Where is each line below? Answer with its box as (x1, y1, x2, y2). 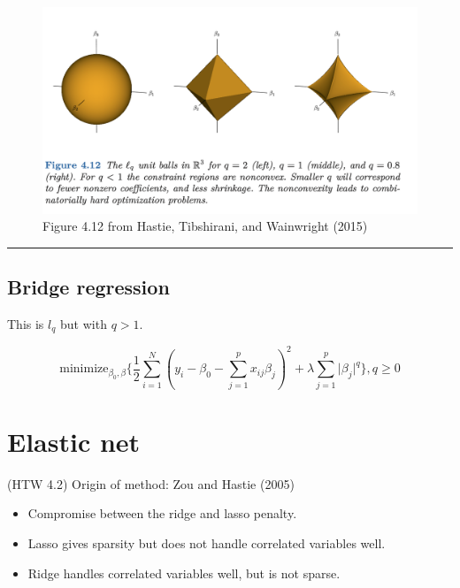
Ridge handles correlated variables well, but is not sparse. (27, 563, 341, 582)
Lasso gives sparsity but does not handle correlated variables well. (27, 533, 386, 552)
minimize (59, 363, 109, 376)
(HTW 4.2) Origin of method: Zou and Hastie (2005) (7, 474, 295, 493)
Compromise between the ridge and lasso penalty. (27, 504, 297, 523)
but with (60, 314, 107, 332)
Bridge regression (7, 273, 170, 301)
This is (7, 314, 44, 332)
